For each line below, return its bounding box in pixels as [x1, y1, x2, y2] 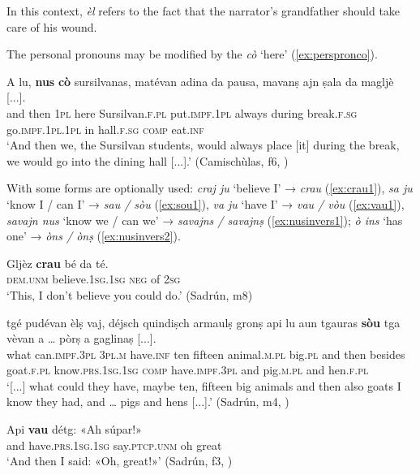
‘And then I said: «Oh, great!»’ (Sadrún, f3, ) [6, 452, 233, 469]
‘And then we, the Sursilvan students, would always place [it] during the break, [6, 136, 400, 153]
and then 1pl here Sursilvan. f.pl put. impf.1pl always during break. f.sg [6, 104, 358, 121]
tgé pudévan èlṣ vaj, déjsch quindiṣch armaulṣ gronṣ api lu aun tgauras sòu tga [6, 313, 401, 330]
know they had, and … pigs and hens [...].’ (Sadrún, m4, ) [6, 393, 289, 410]
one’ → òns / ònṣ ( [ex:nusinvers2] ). [6, 227, 181, 244]
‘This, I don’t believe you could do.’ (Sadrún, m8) [6, 286, 253, 303]
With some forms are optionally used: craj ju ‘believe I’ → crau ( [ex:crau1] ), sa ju [6, 179, 413, 196]
